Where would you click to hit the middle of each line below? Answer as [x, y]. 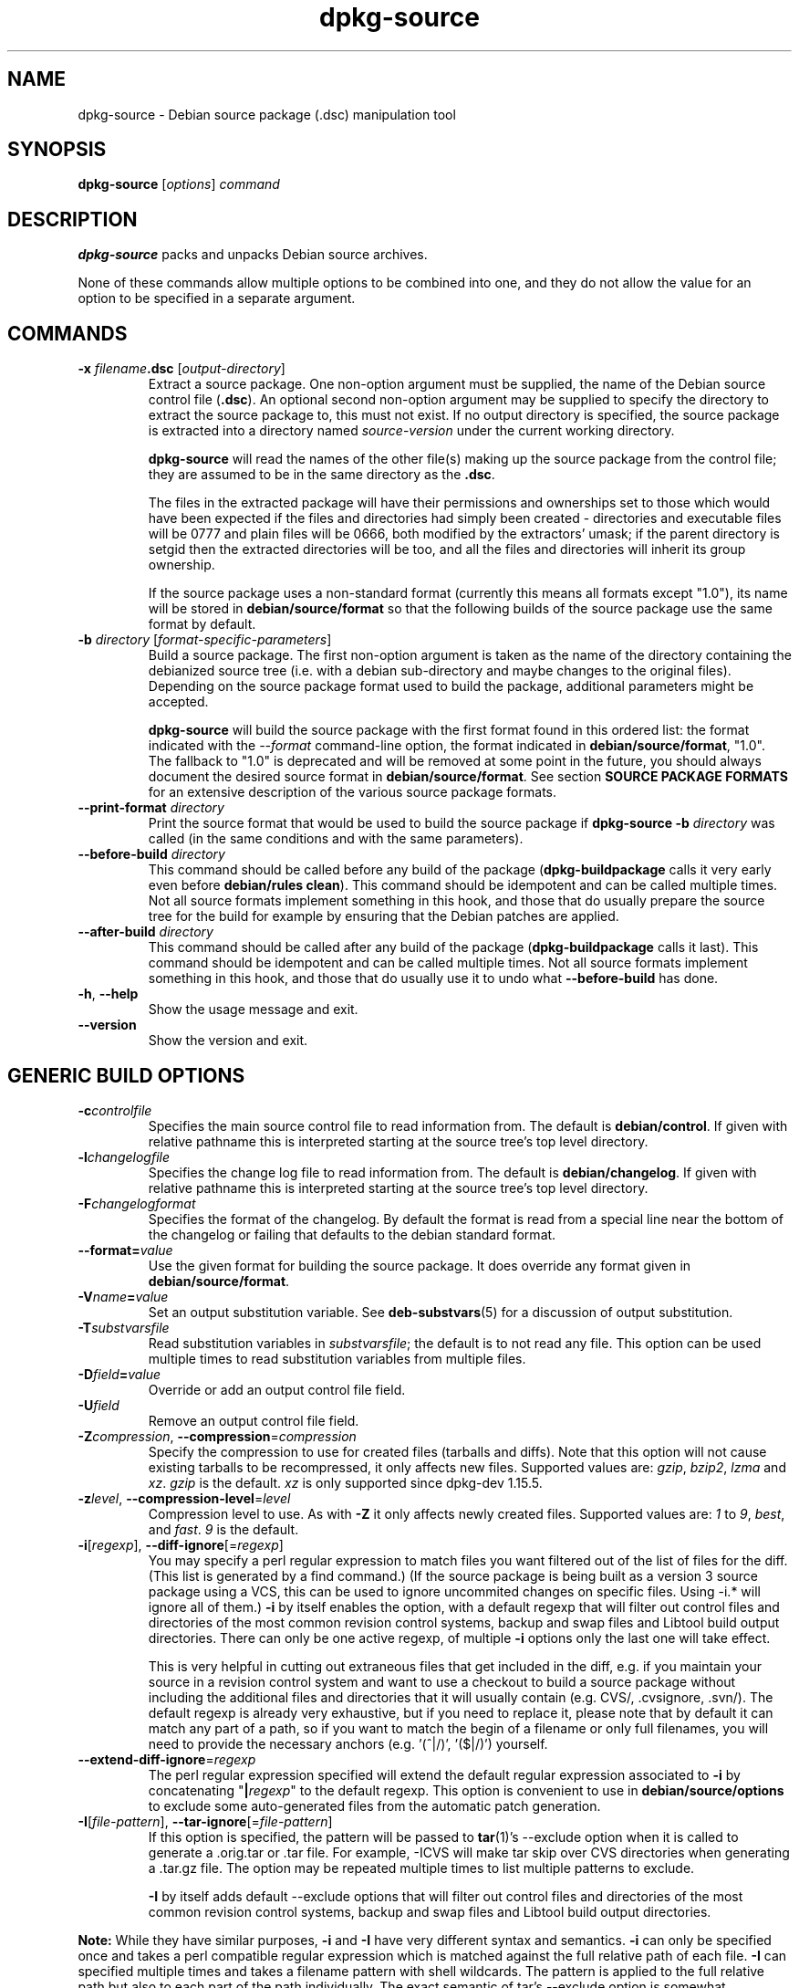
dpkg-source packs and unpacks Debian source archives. [253, 255]
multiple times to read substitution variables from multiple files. [337, 1358]
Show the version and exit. [228, 1041]
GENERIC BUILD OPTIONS [126, 1075]
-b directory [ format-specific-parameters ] [205, 640]
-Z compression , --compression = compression [217, 1436]
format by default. [202, 624]
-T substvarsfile [124, 1327]
